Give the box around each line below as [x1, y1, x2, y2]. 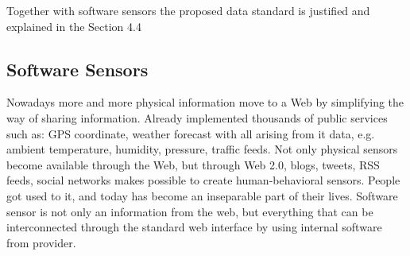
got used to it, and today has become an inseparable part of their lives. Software [6, 187, 398, 204]
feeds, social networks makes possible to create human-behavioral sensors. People [6, 172, 400, 188]
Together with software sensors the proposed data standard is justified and [6, 2, 370, 18]
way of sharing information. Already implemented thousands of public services [6, 109, 388, 126]
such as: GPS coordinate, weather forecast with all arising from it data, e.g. [6, 125, 375, 142]
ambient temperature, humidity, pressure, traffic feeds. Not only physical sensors [6, 141, 398, 157]
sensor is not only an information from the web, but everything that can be [6, 203, 373, 219]
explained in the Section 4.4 [6, 17, 141, 34]
